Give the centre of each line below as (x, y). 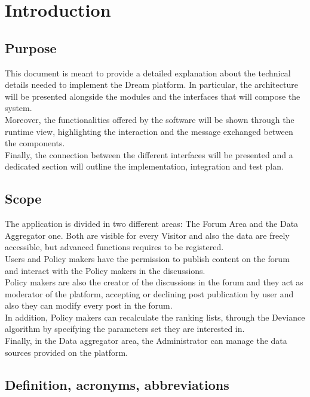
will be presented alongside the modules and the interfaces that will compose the (153, 96)
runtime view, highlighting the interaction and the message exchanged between (149, 131)
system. (19, 108)
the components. (35, 143)
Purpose (31, 47)
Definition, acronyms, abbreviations (117, 384)
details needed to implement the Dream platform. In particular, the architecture (151, 84)
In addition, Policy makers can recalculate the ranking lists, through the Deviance (155, 317)
